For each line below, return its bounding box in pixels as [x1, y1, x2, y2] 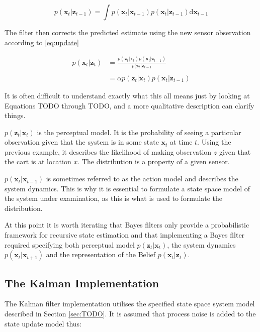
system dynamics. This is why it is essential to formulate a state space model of [5, 183, 250, 193]
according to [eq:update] [5, 37, 79, 47]
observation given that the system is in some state [5, 137, 159, 147]
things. [5, 110, 26, 121]
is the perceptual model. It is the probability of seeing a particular [37, 127, 241, 137]
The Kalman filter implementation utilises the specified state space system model [5, 298, 255, 309]
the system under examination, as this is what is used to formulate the [5, 193, 223, 203]
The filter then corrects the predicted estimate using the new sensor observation [5, 27, 251, 37]
